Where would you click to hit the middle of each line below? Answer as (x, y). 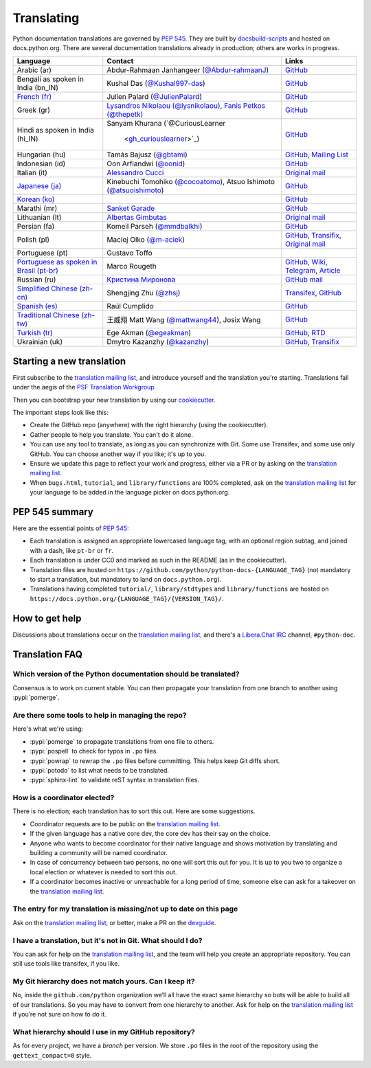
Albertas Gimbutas (137, 218)
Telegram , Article (313, 271)
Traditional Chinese (48, 315)
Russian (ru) (36, 280)
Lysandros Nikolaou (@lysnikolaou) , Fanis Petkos (186, 106)
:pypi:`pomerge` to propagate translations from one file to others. (122, 741)
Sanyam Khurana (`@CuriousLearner (166, 124)
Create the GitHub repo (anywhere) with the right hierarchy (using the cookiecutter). (149, 425)
